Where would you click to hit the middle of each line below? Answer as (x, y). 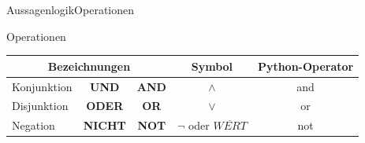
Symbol (212, 66)
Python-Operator (305, 66)
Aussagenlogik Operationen (71, 9)
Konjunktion (42, 86)
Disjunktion (40, 106)
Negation (34, 125)
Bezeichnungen (89, 66)
